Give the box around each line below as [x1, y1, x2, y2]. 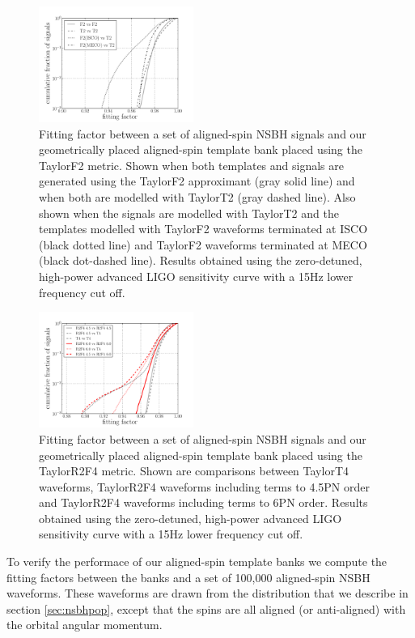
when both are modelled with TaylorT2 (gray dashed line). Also [39, 189, 356, 206]
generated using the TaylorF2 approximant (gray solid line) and [39, 172, 355, 189]
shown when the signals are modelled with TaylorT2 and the [39, 204, 339, 221]
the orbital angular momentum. [6, 616, 163, 633]
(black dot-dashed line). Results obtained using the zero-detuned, [39, 252, 362, 269]
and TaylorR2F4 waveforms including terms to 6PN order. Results [39, 494, 368, 511]
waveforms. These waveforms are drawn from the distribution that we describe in [6, 585, 409, 602]
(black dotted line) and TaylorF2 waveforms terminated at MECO [39, 236, 367, 253]
